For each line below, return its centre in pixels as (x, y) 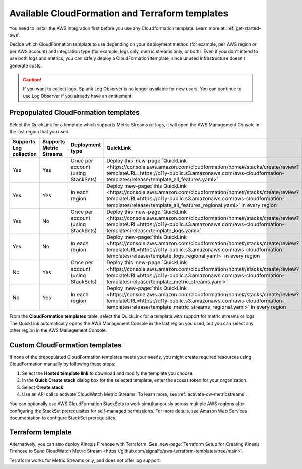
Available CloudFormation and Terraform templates (119, 13)
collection (25, 154)
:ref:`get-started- (243, 28)
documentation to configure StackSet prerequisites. (63, 418)
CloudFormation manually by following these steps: (62, 364)
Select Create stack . (43, 387)
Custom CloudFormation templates (65, 345)
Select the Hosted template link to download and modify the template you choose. (108, 373)
